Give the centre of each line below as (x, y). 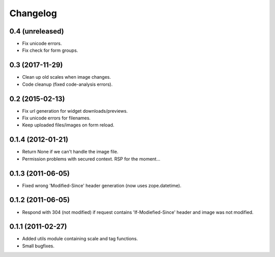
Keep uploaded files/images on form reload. (68, 125)
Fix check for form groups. (50, 50)
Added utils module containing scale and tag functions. (80, 239)
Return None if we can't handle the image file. (70, 152)
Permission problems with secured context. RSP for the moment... (91, 159)
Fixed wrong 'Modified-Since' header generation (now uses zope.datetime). (102, 185)
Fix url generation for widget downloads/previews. (75, 111)
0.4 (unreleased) (37, 31)
